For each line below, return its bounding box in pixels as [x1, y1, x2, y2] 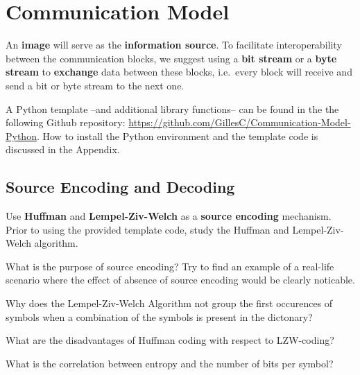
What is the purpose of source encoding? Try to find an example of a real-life [6, 259, 334, 273]
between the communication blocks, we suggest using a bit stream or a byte [6, 51, 337, 65]
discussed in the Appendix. [6, 142, 120, 157]
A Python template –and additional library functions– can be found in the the [6, 101, 339, 116]
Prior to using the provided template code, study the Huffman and [6, 222, 289, 236]
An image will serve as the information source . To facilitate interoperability [6, 37, 342, 52]
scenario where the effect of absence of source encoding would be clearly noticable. [6, 272, 355, 287]
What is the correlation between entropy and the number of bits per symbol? [6, 356, 334, 370]
